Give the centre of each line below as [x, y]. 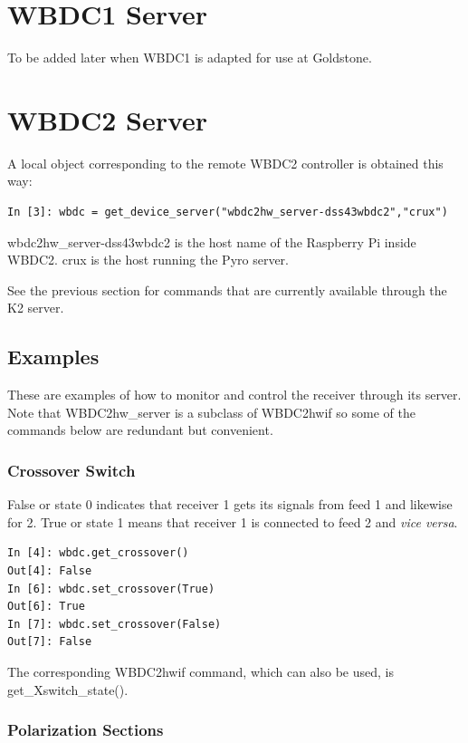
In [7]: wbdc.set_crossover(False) [115, 624]
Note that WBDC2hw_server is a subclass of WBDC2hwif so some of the [211, 412]
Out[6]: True [46, 607]
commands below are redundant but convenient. [140, 430]
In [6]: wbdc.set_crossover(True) [111, 589]
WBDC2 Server [108, 119]
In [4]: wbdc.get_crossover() [98, 553]
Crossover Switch [72, 470]
